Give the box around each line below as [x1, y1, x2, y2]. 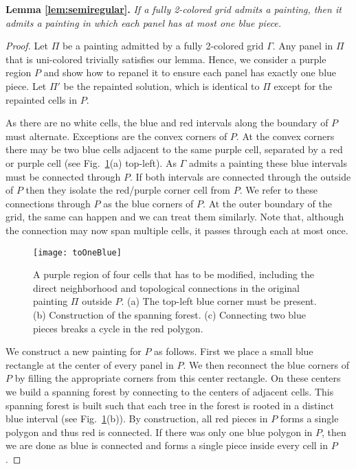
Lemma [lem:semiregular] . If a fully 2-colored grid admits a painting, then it [5, 2, 342, 16]
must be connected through [5, 169, 121, 183]
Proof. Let [5, 38, 48, 53]
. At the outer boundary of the [203, 196, 333, 210]
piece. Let [5, 78, 47, 93]
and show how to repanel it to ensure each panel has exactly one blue [43, 65, 337, 80]
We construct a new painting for [5, 344, 142, 358]
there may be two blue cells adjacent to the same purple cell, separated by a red [5, 142, 343, 157]
